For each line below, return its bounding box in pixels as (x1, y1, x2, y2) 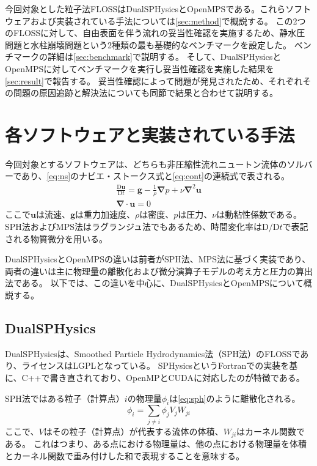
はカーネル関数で (236, 424, 305, 437)
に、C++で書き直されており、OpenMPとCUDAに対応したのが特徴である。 (5, 371, 305, 383)
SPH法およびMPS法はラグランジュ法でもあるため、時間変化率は (5, 220, 262, 233)
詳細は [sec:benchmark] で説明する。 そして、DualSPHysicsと (47, 50, 282, 63)
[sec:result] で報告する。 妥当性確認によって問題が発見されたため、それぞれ (5, 74, 303, 87)
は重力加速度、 (75, 208, 136, 221)
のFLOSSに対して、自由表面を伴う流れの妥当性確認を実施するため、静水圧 (5, 26, 305, 39)
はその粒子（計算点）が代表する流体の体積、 (43, 424, 224, 437)
